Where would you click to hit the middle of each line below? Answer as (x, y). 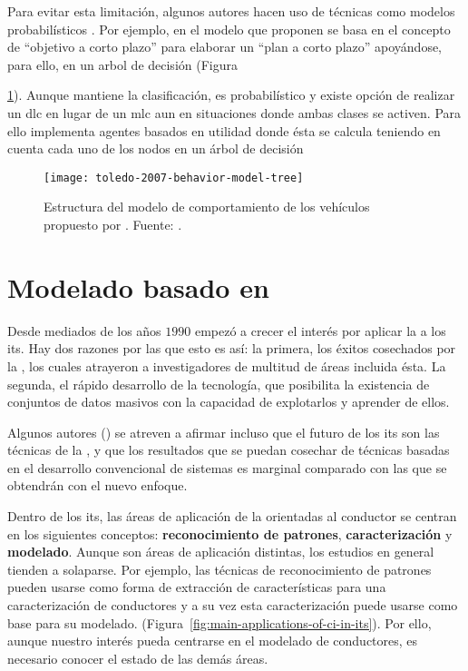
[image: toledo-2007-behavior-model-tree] (174, 178)
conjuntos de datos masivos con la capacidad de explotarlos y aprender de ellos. (229, 402)
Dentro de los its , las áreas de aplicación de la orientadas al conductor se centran (232, 516)
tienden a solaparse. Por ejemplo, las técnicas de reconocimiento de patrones (219, 569)
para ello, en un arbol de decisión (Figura (122, 64)
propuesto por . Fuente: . (113, 224)
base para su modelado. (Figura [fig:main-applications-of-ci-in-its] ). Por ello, (219, 622)
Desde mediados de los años (84, 330)
